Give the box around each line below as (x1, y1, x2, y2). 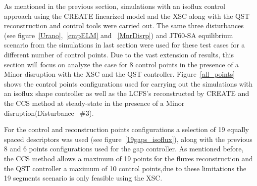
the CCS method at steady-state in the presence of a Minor (4, 97, 185, 108)
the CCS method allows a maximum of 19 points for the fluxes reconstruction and (4, 153, 253, 163)
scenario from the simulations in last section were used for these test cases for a (4, 40, 245, 50)
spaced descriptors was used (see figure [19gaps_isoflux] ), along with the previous (4, 134, 253, 144)
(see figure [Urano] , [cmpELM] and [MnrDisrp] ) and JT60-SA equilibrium (4, 30, 233, 40)
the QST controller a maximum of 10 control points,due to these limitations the (4, 163, 247, 173)
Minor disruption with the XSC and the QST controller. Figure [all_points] (4, 69, 235, 79)
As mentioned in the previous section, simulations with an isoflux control (4, 1, 225, 11)
